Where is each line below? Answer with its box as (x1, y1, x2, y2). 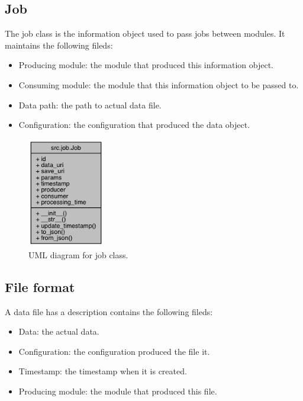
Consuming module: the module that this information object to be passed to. (18, 78, 299, 91)
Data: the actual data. (18, 325, 99, 338)
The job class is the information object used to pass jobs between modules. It (5, 27, 285, 40)
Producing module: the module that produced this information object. (18, 59, 273, 71)
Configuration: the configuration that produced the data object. (18, 118, 250, 131)
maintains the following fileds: (5, 39, 113, 51)
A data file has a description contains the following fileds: (5, 305, 213, 317)
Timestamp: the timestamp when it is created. (18, 365, 187, 377)
